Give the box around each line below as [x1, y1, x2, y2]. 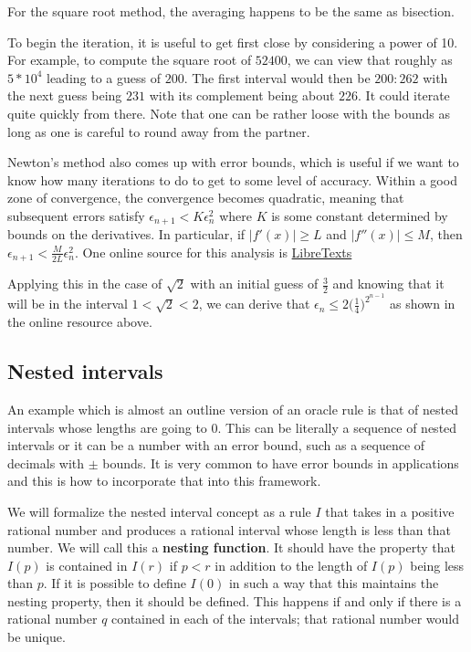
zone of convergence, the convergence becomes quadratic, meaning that [7, 188, 404, 207]
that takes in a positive [325, 501, 455, 521]
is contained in [46, 555, 128, 574]
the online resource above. [7, 312, 152, 331]
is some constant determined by [271, 205, 448, 225]
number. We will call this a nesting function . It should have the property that [7, 538, 455, 557]
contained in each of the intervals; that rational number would [111, 609, 460, 628]
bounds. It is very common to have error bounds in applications [102, 453, 459, 472]
